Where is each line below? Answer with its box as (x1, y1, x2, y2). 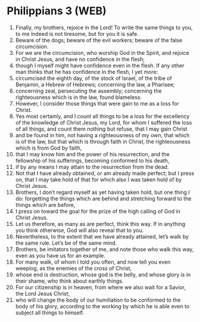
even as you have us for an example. (15, 252, 106, 259)
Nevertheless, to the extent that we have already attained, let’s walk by (15, 233, 189, 240)
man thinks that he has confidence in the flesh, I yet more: (15, 68, 158, 75)
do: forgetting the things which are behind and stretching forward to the (15, 195, 192, 202)
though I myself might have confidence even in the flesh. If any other (15, 61, 185, 69)
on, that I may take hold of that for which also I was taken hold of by (15, 176, 182, 183)
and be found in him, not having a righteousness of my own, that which (15, 131, 190, 138)
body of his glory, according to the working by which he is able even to (15, 302, 190, 309)
